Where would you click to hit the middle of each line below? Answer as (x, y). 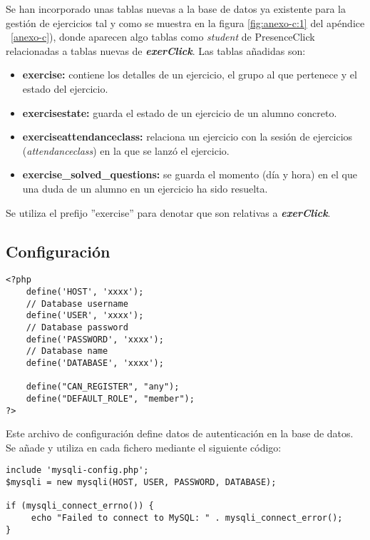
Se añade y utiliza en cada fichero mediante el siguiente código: (144, 447)
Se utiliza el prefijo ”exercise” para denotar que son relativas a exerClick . (168, 212)
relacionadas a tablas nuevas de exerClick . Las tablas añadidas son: (156, 50)
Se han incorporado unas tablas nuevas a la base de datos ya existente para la (176, 9)
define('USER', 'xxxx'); (85, 316)
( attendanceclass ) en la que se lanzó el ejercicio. (126, 150)
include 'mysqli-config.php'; (77, 470)
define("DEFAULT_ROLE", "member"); (110, 398)
